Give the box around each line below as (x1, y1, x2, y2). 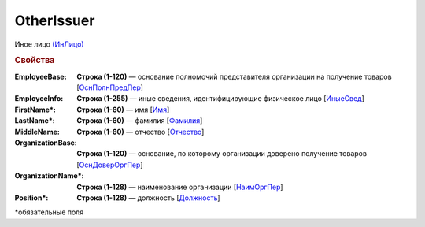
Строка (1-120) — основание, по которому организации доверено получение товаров (76, 149, 368, 158)
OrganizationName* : (14, 171, 84, 180)
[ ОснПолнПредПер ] (76, 83, 143, 92)
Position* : (14, 193, 49, 203)
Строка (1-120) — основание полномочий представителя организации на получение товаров (76, 72, 393, 81)
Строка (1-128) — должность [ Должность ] (76, 193, 220, 203)
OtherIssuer (14, 12, 95, 29)
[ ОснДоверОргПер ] (76, 160, 143, 169)
